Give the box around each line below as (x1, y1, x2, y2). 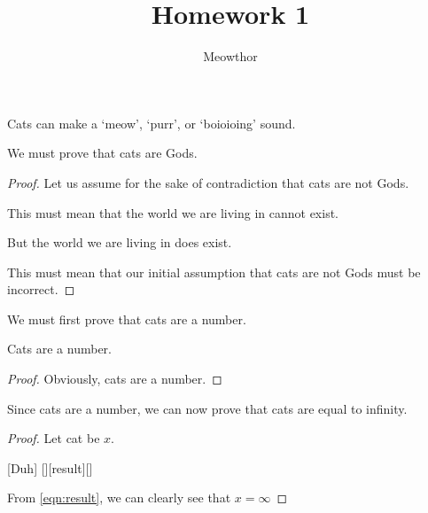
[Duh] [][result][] (7, 458, 93, 477)
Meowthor (203, 47, 258, 66)
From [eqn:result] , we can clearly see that (7, 488, 231, 507)
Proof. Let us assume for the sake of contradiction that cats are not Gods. (7, 173, 409, 191)
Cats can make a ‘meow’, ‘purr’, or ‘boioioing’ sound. (7, 113, 296, 132)
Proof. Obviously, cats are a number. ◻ (7, 369, 222, 388)
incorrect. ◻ (7, 280, 75, 299)
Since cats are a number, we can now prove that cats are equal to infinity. (7, 399, 408, 417)
